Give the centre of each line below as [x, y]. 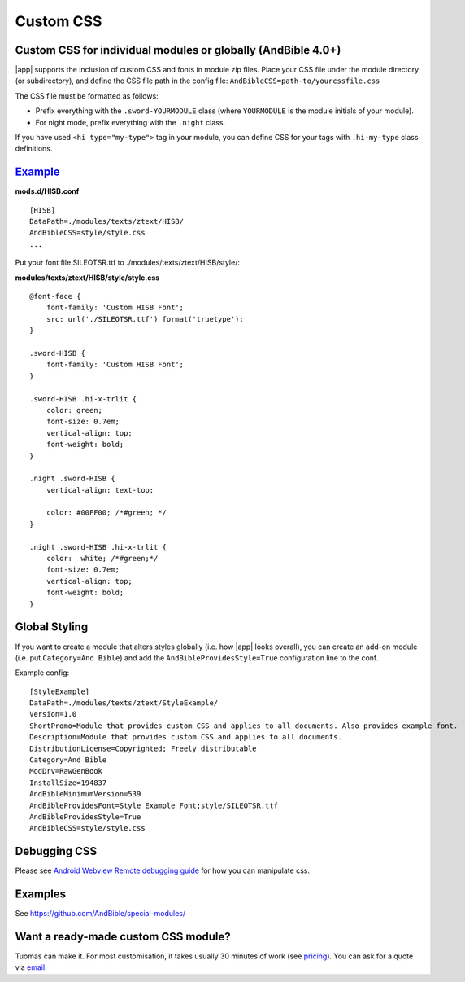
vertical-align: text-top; [100, 490]
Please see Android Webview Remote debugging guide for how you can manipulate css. [163, 870]
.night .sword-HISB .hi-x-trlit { [98, 547]
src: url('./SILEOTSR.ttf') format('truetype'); [145, 319]
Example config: [42, 673]
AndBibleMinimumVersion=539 [85, 794]
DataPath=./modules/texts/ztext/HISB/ [107, 221]
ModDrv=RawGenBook [66, 771]
